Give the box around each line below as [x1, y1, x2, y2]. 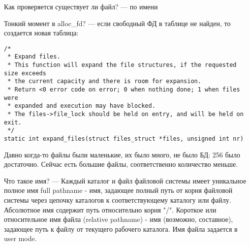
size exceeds [4, 69, 46, 77]
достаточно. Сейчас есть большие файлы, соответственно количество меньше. [4, 159, 238, 169]
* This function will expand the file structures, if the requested [7, 61, 237, 69]
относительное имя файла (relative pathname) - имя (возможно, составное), [4, 214, 233, 224]
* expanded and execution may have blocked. [7, 102, 156, 110]
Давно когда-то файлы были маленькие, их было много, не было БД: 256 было [4, 149, 240, 159]
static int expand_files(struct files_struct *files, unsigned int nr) [4, 135, 244, 142]
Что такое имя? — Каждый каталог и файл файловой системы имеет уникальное [4, 175, 247, 185]
